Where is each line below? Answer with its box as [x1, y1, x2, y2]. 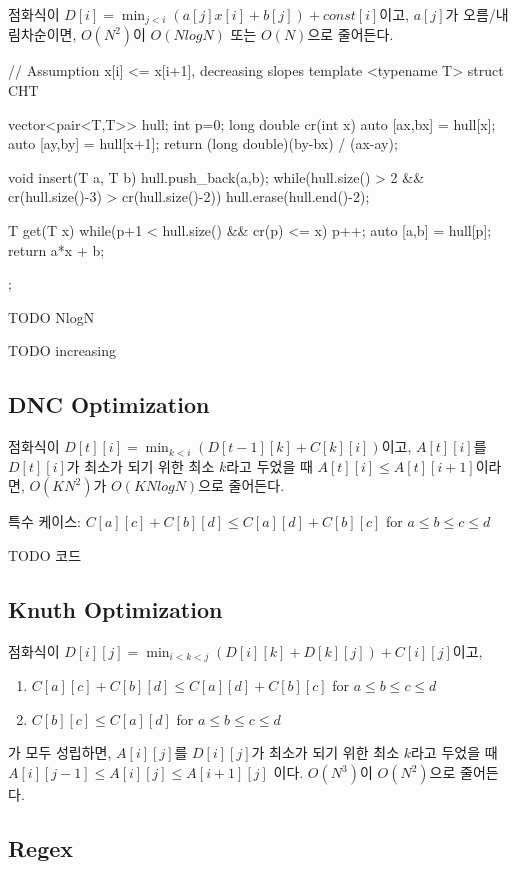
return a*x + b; [8, 239, 105, 260]
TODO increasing [8, 340, 117, 361]
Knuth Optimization [8, 593, 223, 624]
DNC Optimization [8, 389, 210, 420]
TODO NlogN [8, 306, 95, 327]
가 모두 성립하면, [8, 742, 112, 763]
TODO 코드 [8, 544, 82, 565]
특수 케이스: [8, 511, 81, 532]
